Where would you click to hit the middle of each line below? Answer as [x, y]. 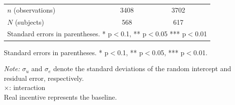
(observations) [35, 9]
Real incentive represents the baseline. [61, 97]
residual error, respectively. [44, 78]
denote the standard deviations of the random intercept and [142, 68]
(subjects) [29, 22]
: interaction [27, 87]
